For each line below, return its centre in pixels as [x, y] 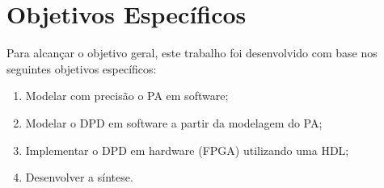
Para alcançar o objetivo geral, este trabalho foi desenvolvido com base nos [192, 53]
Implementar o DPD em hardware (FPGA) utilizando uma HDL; [187, 150]
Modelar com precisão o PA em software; [127, 96]
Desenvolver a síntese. [79, 177]
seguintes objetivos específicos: [82, 68]
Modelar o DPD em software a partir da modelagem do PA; [174, 122]
